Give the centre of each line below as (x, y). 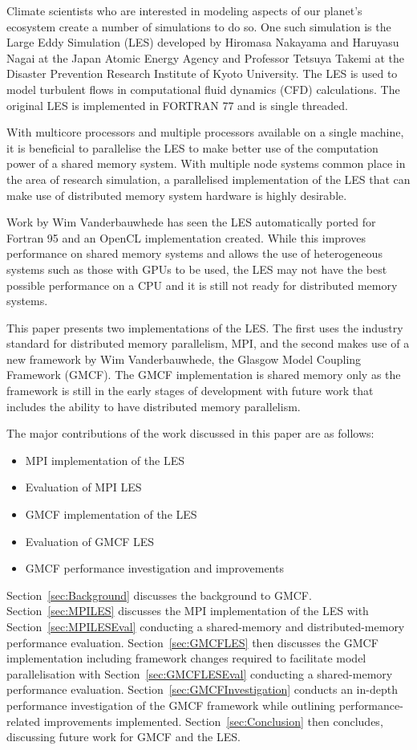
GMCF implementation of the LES (111, 514)
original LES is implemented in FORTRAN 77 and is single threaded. (177, 105)
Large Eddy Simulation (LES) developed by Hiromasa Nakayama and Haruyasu (203, 42)
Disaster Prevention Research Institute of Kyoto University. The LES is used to (202, 73)
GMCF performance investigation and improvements (154, 568)
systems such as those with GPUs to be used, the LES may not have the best (197, 269)
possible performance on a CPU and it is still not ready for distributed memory (202, 285)
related (24, 721)
